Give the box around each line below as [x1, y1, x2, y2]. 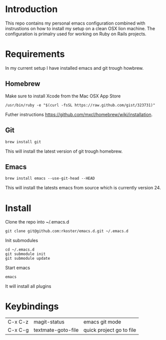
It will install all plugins [5, 283, 51, 289]
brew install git [5, 139, 41, 144]
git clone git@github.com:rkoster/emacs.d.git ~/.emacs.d [5, 229, 128, 234]
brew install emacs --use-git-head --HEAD [5, 176, 95, 181]
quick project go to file [83, 326, 136, 333]
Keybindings [5, 301, 59, 312]
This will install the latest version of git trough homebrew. [5, 148, 123, 154]
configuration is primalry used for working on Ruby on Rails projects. [5, 31, 146, 37]
